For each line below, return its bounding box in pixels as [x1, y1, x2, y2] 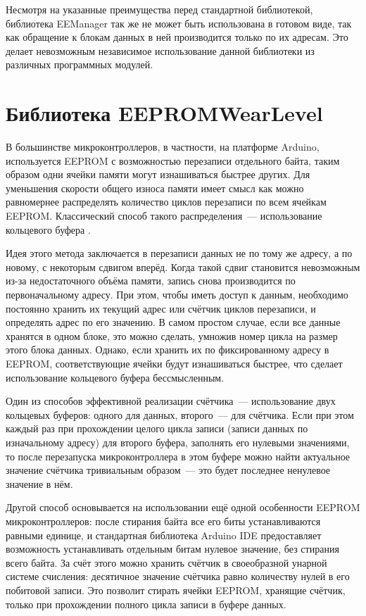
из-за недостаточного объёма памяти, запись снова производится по [6, 273, 296, 288]
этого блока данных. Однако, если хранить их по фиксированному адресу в [6, 342, 329, 357]
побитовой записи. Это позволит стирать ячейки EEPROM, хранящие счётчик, [6, 582, 346, 597]
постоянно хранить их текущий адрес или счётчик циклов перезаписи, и [6, 301, 316, 315]
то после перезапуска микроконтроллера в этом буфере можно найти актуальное [6, 448, 351, 463]
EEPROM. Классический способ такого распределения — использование [6, 208, 322, 223]
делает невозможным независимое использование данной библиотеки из [6, 43, 315, 58]
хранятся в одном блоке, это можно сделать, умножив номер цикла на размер [6, 328, 338, 343]
